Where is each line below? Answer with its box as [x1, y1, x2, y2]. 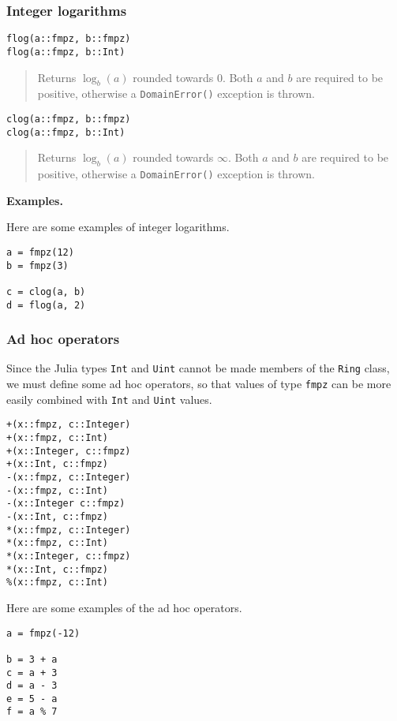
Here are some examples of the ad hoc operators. [6, 599, 242, 615]
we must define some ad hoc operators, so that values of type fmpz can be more [6, 375, 391, 392]
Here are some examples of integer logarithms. [6, 219, 230, 235]
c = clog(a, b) [6, 286, 86, 297]
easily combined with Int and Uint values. [6, 390, 212, 407]
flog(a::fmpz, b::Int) [6, 46, 125, 58]
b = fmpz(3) [6, 260, 69, 271]
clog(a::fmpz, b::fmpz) [6, 113, 131, 125]
